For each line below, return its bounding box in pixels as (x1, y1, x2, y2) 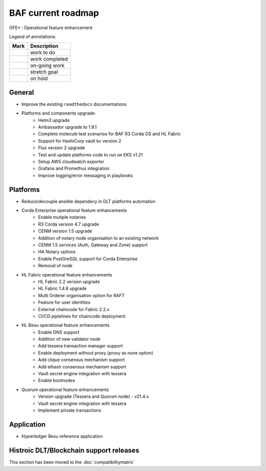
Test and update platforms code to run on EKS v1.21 (38, 152, 143, 157)
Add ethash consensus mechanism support (38, 363, 127, 370)
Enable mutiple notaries (38, 214, 86, 220)
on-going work (30, 62, 65, 69)
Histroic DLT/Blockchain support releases (9, 446, 139, 454)
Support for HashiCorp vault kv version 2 (38, 138, 122, 144)
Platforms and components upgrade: (21, 110, 96, 116)
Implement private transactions (38, 407, 101, 413)
